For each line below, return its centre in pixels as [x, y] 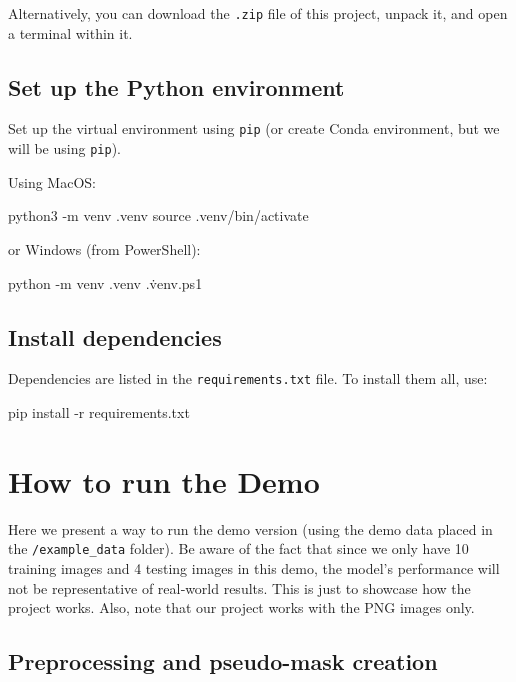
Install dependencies [115, 336]
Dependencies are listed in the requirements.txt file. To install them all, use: [248, 378]
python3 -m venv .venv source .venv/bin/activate [158, 215]
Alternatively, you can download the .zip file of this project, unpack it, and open [258, 13]
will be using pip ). [64, 148]
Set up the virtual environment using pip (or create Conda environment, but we [254, 128]
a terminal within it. [70, 32]
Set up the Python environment [176, 86]
